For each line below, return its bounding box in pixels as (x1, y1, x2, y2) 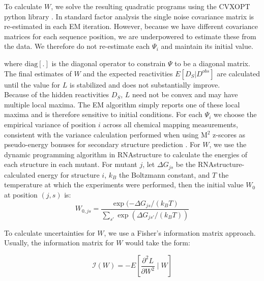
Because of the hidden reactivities (4, 89, 109, 100)
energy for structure (38, 169, 100, 180)
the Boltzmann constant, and (119, 169, 210, 180)
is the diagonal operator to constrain (51, 58, 166, 68)
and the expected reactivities (83, 68, 173, 78)
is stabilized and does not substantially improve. (69, 79, 220, 90)
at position (4, 189, 38, 200)
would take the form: (125, 237, 190, 248)
